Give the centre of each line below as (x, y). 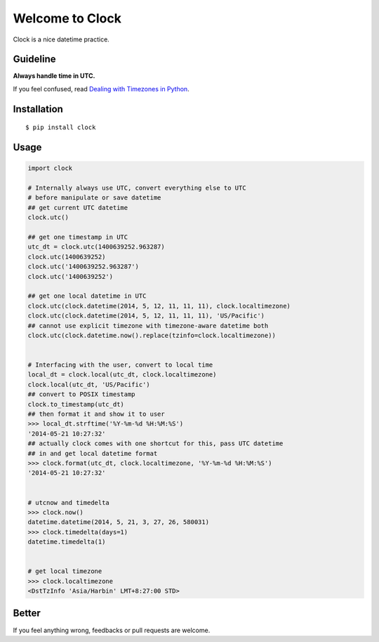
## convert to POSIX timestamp (82, 394)
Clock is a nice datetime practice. (61, 39)
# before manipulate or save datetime (94, 198)
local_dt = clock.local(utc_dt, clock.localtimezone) (122, 375)
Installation (38, 109)
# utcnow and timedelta (69, 503)
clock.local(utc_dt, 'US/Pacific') (89, 384)
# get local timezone (65, 571)
